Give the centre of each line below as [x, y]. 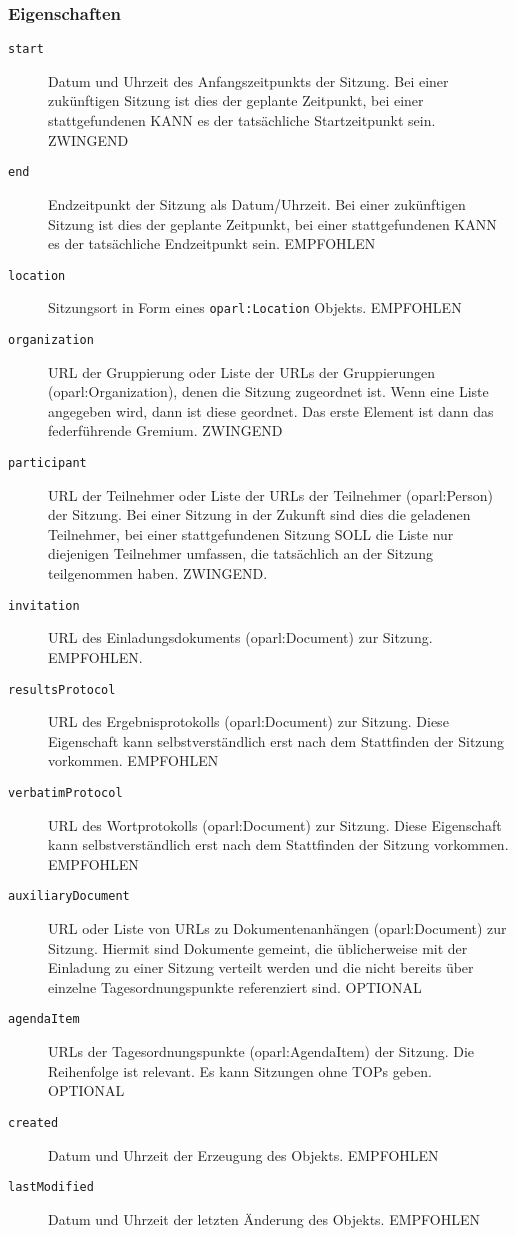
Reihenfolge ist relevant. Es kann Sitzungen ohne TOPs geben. [240, 1070]
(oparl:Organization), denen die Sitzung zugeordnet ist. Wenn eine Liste [268, 391]
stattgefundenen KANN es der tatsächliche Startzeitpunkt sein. [242, 120]
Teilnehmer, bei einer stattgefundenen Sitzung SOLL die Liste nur [251, 533]
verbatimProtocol [65, 792]
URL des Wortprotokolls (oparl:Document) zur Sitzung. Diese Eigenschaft [275, 824]
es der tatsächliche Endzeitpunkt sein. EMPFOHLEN [212, 243]
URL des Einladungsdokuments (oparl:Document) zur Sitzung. [240, 637]
